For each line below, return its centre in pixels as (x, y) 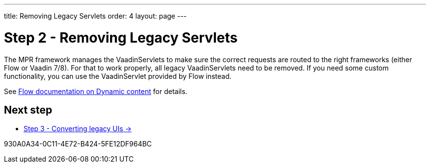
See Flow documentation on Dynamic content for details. (96, 91)
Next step (28, 110)
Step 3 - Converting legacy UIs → (78, 129)
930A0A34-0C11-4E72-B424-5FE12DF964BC (78, 144)
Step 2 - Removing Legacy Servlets (121, 37)
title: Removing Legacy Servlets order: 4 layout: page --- (95, 16)
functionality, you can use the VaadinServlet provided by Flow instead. (118, 76)
